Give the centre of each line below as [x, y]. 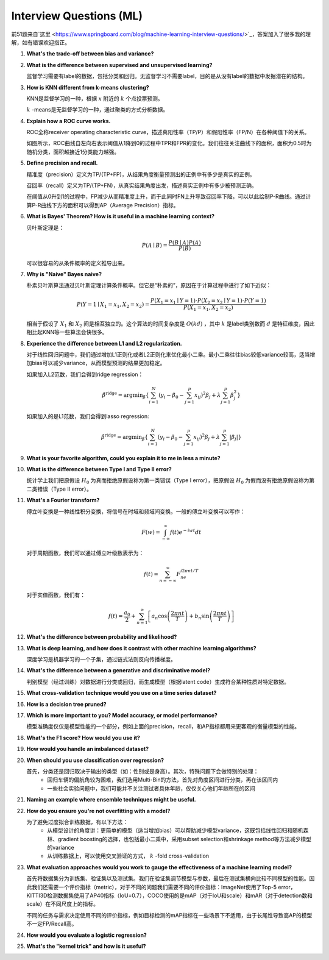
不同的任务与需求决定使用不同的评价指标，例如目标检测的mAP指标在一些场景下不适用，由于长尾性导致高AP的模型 [169, 915]
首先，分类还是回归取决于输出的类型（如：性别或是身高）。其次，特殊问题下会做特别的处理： [143, 771]
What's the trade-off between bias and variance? [90, 54]
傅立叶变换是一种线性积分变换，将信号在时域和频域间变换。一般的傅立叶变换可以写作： [136, 511]
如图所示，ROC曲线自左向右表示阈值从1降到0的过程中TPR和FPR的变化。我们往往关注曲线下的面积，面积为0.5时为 [169, 143]
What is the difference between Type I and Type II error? [99, 469]
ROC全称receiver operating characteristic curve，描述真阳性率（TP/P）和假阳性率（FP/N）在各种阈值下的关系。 [168, 132]
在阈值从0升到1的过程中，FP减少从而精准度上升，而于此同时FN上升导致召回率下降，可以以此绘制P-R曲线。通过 [166, 197]
